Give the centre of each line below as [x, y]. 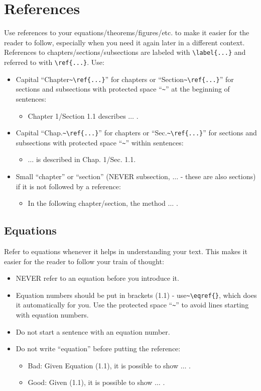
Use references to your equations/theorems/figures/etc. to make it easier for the [127, 32]
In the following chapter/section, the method [97, 203]
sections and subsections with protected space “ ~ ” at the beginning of [123, 89]
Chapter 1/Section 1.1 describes [77, 115]
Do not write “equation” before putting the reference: [98, 348]
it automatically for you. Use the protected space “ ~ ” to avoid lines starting [132, 305]
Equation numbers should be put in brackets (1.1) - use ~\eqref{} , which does [136, 295]
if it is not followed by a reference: [68, 186]
